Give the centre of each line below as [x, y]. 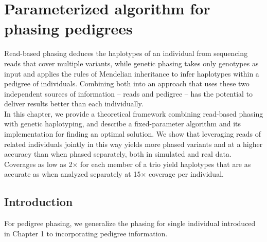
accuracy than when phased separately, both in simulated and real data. [118, 154]
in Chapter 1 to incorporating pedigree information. [86, 233]
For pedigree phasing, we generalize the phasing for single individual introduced [130, 223]
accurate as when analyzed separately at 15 [73, 174]
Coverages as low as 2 [38, 164]
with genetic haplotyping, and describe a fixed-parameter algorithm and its [123, 124]
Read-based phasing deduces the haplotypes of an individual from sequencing [126, 53]
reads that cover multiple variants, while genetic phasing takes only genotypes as [131, 63]
